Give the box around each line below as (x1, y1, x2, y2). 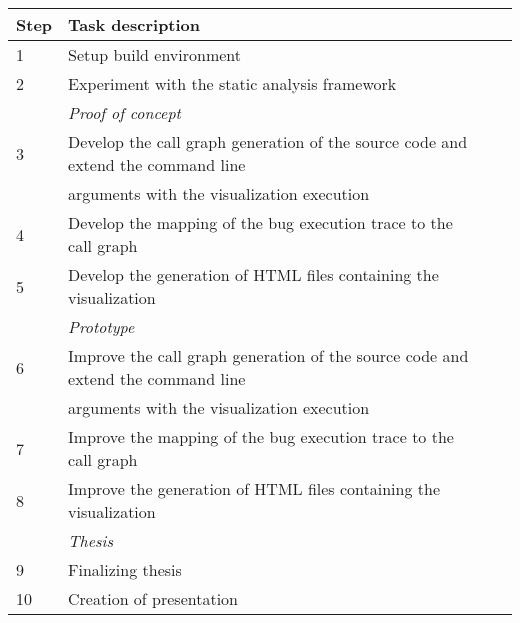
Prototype (68, 315, 135, 338)
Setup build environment (68, 43, 242, 66)
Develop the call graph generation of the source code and (68, 130, 468, 153)
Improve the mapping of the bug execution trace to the (68, 425, 454, 448)
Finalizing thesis (68, 558, 182, 581)
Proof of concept (68, 101, 181, 124)
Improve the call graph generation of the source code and (68, 344, 469, 367)
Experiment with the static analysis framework (68, 72, 397, 95)
